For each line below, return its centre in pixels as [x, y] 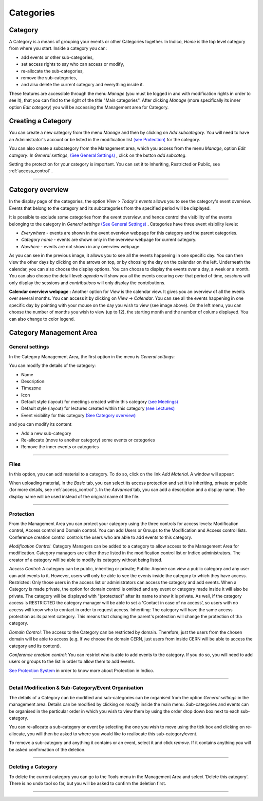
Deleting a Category [33, 767]
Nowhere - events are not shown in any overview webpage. [81, 246]
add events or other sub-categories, [57, 57]
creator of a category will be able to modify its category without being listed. [86, 560]
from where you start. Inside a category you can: [58, 48]
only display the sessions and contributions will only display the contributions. [87, 283]
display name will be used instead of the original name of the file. [74, 496]
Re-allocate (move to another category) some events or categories [88, 440]
